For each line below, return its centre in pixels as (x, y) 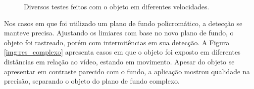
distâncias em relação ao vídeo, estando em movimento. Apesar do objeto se (119, 61)
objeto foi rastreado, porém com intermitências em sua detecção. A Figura (117, 42)
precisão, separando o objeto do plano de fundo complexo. (92, 81)
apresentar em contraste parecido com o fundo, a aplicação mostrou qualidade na (127, 71)
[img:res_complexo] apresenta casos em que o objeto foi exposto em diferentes (122, 52)
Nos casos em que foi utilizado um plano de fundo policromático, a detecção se (123, 23)
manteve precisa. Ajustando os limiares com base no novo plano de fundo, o (119, 33)
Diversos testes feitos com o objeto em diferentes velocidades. (117, 6)
